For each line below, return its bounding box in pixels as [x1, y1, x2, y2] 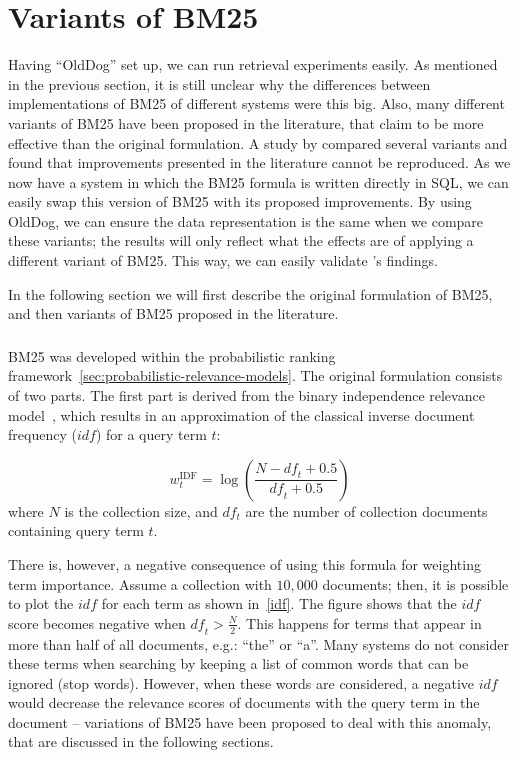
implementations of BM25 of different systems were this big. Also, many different [8, 93, 505, 114]
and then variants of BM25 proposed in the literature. [8, 303, 339, 324]
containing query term [8, 520, 144, 541]
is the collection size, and [64, 500, 218, 521]
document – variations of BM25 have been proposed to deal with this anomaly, [8, 711, 492, 732]
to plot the [8, 593, 74, 614]
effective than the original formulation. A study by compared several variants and [8, 132, 508, 153]
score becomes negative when [8, 612, 186, 633]
